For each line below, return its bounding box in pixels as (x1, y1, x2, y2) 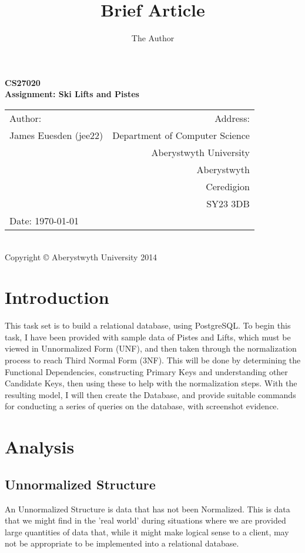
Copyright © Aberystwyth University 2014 (5, 250, 157, 263)
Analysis (5, 435, 75, 459)
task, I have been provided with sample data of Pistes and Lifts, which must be (5, 330, 291, 343)
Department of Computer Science (112, 128, 250, 142)
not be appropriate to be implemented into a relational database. (5, 537, 239, 549)
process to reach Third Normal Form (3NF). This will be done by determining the (5, 354, 301, 366)
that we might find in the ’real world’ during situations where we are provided (5, 514, 286, 526)
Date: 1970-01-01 (9, 213, 79, 227)
